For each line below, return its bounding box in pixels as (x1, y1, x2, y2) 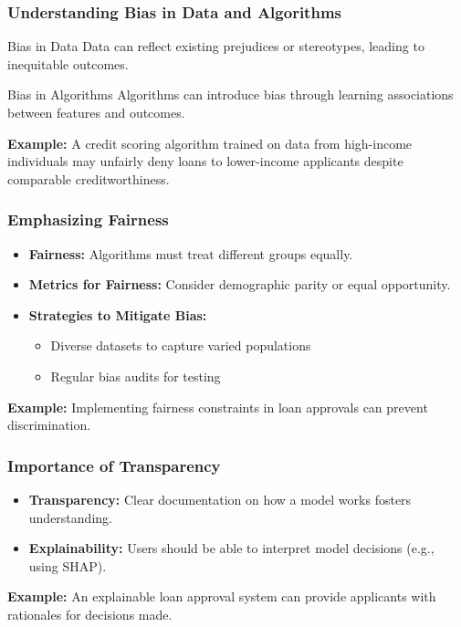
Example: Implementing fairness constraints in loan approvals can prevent (7, 397, 428, 416)
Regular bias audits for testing (50, 366, 221, 385)
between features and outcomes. (7, 103, 185, 121)
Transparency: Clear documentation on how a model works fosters (28, 489, 412, 508)
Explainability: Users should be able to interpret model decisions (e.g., (28, 538, 435, 558)
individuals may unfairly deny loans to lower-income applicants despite (7, 152, 403, 171)
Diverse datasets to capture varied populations (50, 336, 311, 355)
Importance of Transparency (7, 454, 221, 476)
